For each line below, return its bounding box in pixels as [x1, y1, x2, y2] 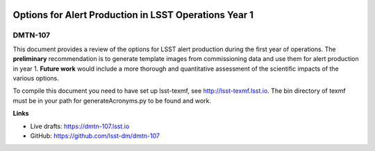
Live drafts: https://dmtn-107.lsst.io [30, 122, 130, 130]
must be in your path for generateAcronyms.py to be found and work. [12, 96, 212, 105]
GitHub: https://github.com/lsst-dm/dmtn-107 [30, 132, 160, 140]
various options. [12, 73, 59, 82]
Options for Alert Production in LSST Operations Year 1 [12, 9, 253, 21]
